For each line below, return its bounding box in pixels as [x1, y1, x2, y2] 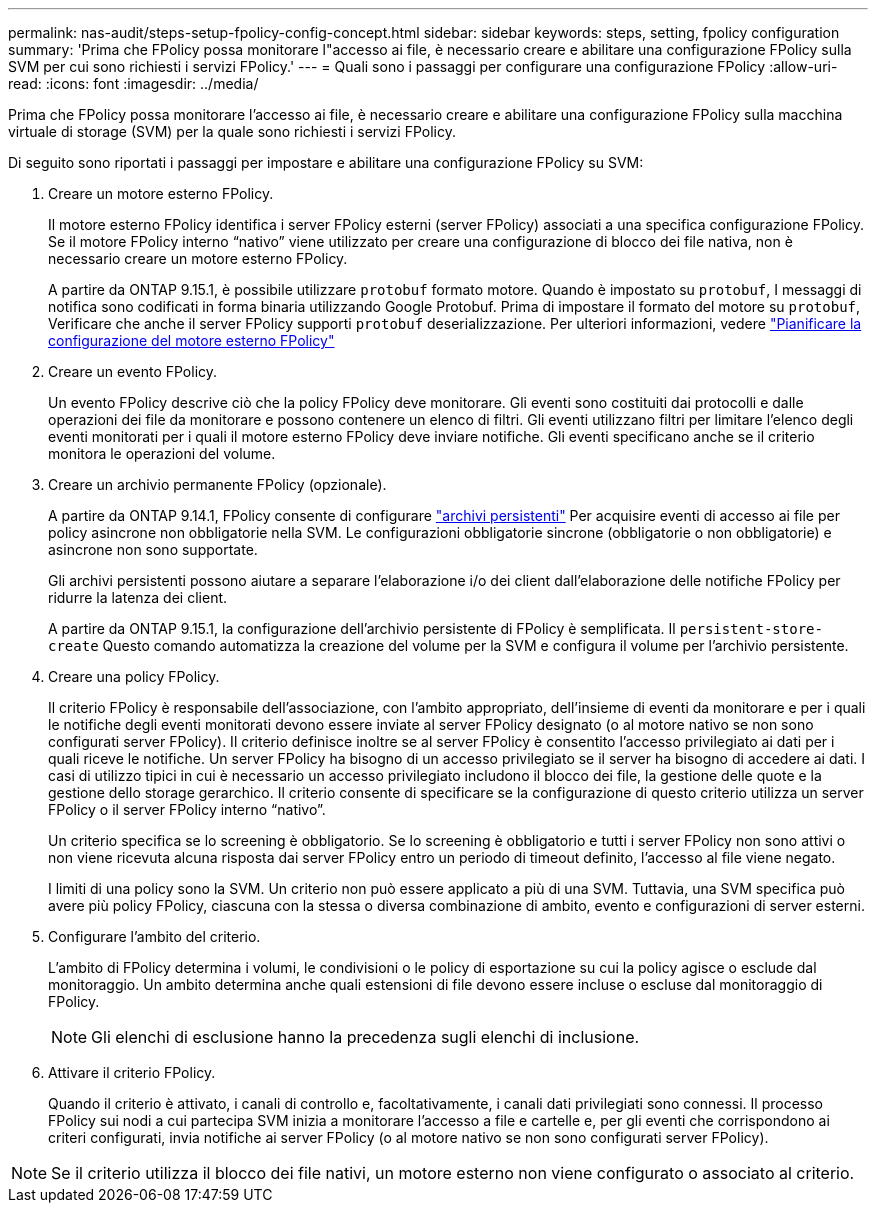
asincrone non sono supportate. [48, 541, 258, 558]
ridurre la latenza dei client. [48, 589, 228, 606]
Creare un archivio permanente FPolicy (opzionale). [48, 476, 387, 493]
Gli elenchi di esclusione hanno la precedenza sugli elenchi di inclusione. [91, 1027, 640, 1047]
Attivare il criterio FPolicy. [48, 1064, 216, 1081]
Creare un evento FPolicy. [48, 363, 218, 380]
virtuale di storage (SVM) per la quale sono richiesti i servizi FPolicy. [8, 123, 456, 140]
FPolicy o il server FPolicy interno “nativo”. [48, 801, 326, 818]
